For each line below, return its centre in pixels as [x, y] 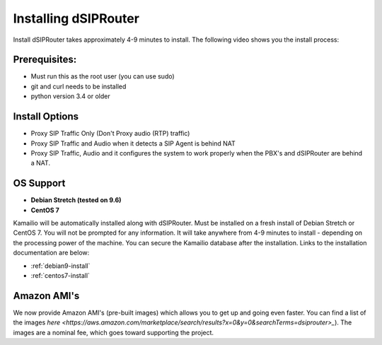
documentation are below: [51, 253]
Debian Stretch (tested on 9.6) [76, 200]
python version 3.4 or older [70, 96]
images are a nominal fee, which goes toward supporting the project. [114, 332]
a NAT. [41, 163]
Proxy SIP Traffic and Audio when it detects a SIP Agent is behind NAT [133, 143]
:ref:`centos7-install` [60, 275]
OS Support [39, 183]
